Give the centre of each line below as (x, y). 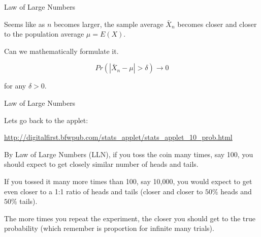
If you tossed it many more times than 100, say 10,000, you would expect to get (128, 181)
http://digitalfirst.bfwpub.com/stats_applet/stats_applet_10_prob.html (118, 137)
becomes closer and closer (217, 24)
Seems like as (25, 24)
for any (15, 86)
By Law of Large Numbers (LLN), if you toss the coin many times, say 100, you (129, 154)
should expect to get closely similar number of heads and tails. (101, 164)
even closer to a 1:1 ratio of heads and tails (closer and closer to (104, 191)
